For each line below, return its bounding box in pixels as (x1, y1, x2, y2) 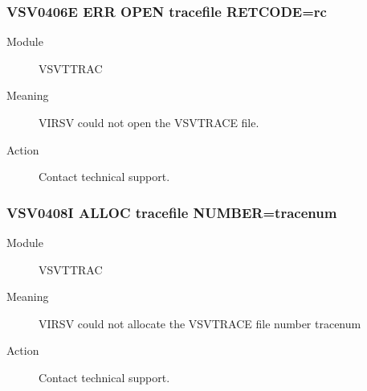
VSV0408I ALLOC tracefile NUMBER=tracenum (6, 202, 337, 222)
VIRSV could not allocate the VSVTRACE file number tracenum (39, 315, 361, 331)
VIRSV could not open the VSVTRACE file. (39, 114, 259, 130)
